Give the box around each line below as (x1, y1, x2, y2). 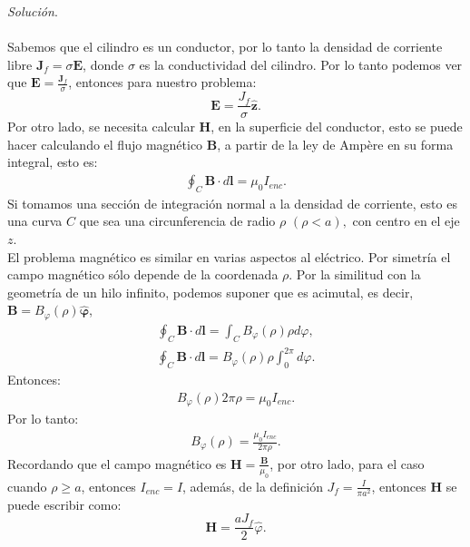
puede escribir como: (7, 494, 122, 513)
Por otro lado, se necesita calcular (7, 117, 195, 136)
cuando (7, 476, 47, 495)
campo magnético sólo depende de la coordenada (7, 265, 279, 284)
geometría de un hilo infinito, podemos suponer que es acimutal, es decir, (7, 282, 414, 301)
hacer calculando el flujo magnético (7, 134, 203, 153)
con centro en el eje (352, 211, 460, 230)
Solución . (7, 2, 58, 20)
